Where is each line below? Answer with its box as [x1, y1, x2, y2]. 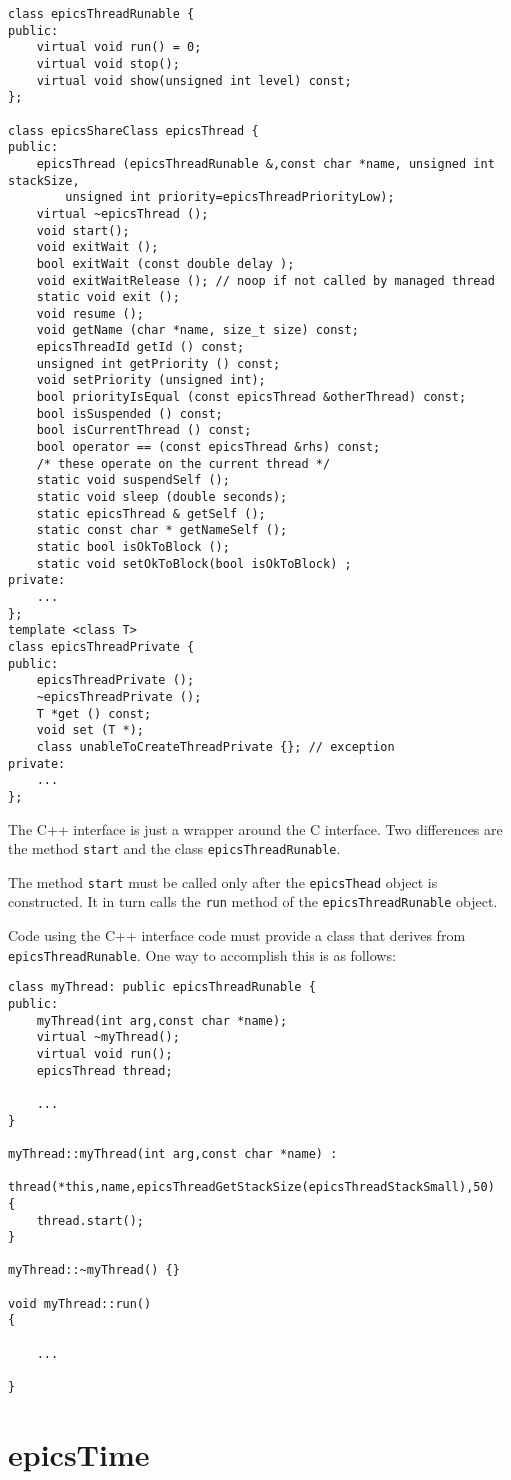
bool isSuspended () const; [36, 406, 223, 421]
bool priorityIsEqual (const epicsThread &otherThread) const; [36, 390, 467, 405]
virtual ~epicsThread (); [36, 206, 209, 221]
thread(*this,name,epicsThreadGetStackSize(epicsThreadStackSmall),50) [8, 1180, 495, 1195]
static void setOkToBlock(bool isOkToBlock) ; [36, 556, 352, 571]
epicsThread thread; [36, 1063, 173, 1078]
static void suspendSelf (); [36, 473, 230, 488]
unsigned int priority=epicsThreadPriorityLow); [65, 190, 395, 205]
